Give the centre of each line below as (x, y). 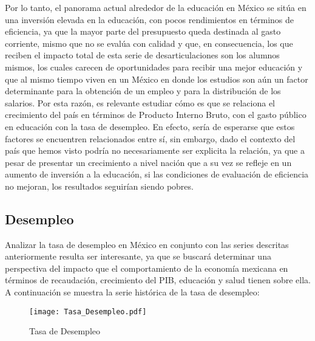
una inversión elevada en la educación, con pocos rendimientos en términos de (150, 19)
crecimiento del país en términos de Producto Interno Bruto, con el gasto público (156, 115)
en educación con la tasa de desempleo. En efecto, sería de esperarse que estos (150, 126)
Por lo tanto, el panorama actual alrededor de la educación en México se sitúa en (156, 7)
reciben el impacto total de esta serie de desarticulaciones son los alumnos (142, 55)
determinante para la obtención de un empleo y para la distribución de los (143, 91)
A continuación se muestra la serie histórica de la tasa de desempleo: (132, 292)
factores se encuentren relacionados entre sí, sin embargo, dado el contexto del (150, 138)
